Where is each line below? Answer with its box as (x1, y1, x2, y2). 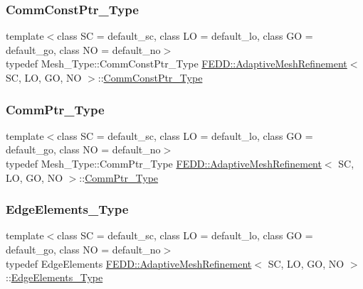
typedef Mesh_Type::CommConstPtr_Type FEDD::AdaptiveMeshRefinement (6, 56, 347, 71)
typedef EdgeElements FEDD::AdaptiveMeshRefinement (6, 256, 252, 271)
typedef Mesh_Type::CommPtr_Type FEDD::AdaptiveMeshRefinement (6, 156, 322, 170)
